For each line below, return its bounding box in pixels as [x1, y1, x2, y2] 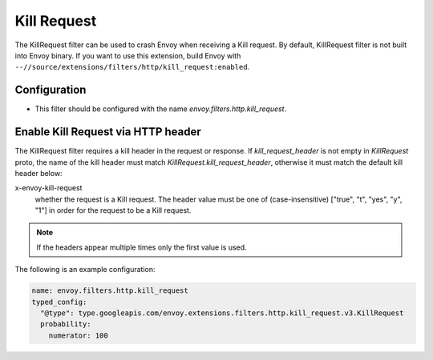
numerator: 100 [48, 330, 108, 340]
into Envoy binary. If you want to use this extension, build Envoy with [14, 50, 241, 60]
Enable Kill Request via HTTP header [14, 125, 202, 139]
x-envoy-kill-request [14, 183, 83, 193]
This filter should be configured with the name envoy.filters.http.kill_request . [34, 104, 287, 114]
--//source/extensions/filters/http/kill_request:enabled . [14, 62, 250, 72]
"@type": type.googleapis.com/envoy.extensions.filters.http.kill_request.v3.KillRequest [40, 309, 404, 318]
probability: [40, 320, 91, 329]
